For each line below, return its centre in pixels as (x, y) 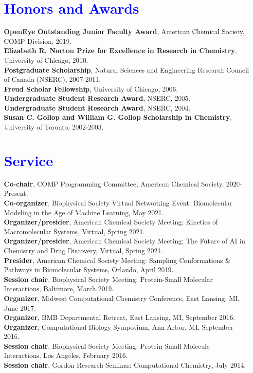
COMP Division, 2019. (38, 41)
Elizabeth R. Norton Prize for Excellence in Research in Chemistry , (121, 50)
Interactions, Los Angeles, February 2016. (66, 355)
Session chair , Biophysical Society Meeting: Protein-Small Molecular (108, 279)
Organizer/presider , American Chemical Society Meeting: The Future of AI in (125, 241)
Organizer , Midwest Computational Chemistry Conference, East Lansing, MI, (122, 298)
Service (28, 160)
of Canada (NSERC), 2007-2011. (53, 79)
